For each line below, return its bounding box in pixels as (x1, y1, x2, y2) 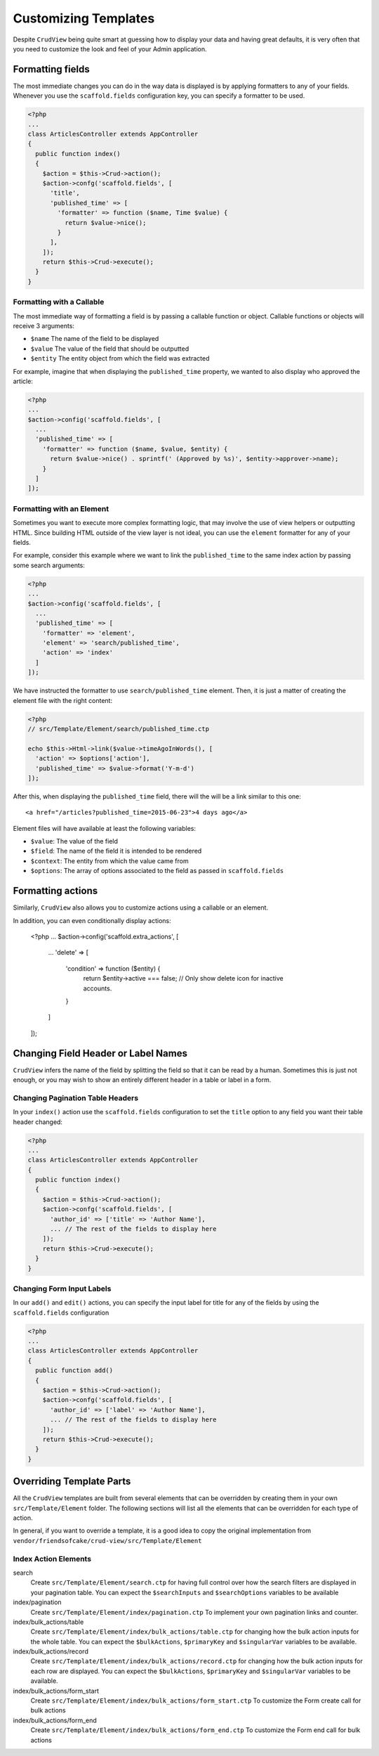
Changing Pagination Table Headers (13, 1093, 139, 1103)
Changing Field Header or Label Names (13, 1047, 187, 1059)
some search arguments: (13, 561, 86, 569)
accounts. (83, 984, 112, 993)
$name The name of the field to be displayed (30, 335, 159, 343)
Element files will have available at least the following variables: (13, 824, 197, 832)
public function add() (35, 1367, 114, 1374)
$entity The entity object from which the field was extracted (30, 354, 210, 363)
